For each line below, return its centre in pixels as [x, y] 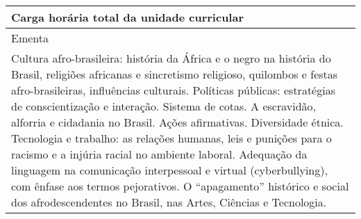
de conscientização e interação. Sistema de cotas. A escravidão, [164, 106]
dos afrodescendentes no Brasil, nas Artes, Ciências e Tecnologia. [169, 202]
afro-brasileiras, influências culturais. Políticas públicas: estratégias [173, 90]
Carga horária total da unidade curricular [127, 17]
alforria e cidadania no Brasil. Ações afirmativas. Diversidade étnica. [177, 122]
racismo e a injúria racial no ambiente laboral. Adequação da [159, 154]
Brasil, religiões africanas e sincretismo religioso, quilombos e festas [175, 74]
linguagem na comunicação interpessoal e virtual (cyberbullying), [169, 170]
